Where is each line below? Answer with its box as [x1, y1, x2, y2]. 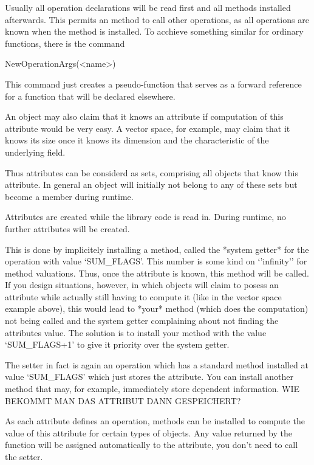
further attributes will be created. [5, 222, 130, 235]
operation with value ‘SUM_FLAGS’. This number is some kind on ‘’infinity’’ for [5, 255, 307, 267]
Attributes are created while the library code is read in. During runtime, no [5, 210, 286, 223]
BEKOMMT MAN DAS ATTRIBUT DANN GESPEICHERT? [5, 394, 241, 407]
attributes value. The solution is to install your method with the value [5, 326, 267, 339]
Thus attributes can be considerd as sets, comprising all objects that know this [5, 166, 299, 179]
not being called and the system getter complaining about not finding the [5, 314, 279, 327]
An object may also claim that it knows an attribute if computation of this [5, 110, 284, 123]
